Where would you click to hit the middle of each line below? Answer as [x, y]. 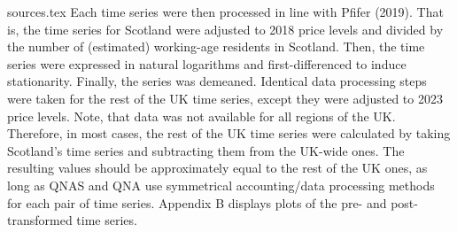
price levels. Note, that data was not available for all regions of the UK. [201, 116]
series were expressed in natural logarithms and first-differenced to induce [207, 63]
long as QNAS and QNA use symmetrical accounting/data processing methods [221, 185]
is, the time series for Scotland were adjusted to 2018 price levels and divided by [225, 29]
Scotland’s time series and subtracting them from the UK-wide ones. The [206, 150]
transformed [40, 220]
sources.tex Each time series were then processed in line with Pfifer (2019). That [225, 12]
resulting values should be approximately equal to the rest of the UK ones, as [217, 168]
